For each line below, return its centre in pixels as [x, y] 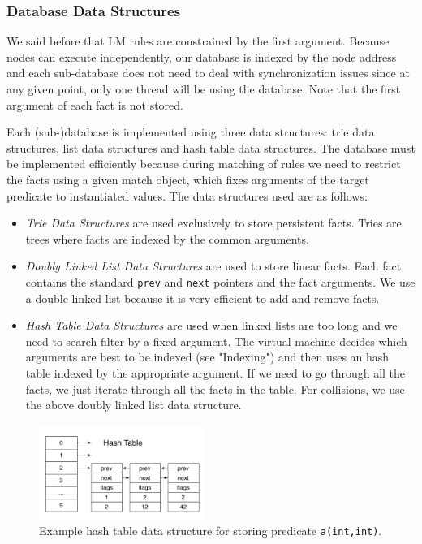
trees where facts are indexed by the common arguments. [167, 238]
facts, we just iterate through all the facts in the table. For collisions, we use [215, 389]
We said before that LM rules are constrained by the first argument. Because [198, 41]
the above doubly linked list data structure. [133, 405]
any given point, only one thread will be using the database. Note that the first [204, 89]
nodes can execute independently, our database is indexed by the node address [202, 56]
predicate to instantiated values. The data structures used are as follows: [187, 195]
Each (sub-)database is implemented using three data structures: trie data [191, 132]
